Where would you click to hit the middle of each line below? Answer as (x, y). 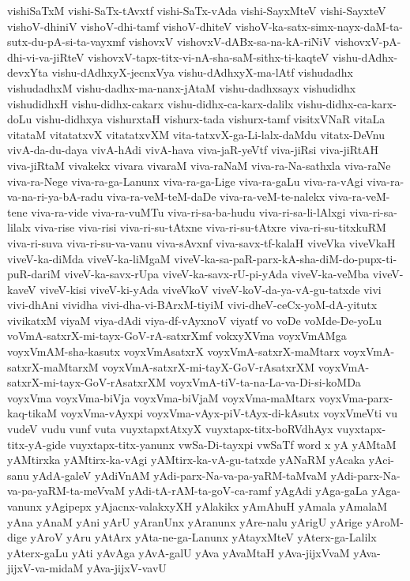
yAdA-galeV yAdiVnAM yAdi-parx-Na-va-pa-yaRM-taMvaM (180, 475)
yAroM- (385, 521)
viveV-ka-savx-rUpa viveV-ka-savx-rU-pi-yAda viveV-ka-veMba (217, 274)
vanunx (24, 506)
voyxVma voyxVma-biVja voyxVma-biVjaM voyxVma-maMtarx (162, 397)
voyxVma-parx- (356, 397)
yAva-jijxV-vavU (127, 568)
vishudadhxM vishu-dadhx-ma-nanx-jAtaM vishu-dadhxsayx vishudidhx (182, 87)
